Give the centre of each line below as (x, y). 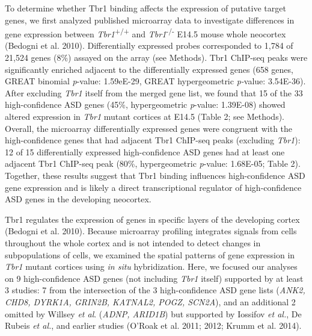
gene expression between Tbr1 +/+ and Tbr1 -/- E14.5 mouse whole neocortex (145, 33)
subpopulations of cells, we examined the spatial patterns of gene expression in (150, 254)
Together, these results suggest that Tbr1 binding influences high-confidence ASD (155, 175)
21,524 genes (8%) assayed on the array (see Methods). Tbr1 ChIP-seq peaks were (156, 58)
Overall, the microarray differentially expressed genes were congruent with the (149, 128)
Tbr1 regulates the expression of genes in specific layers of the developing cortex (152, 219)
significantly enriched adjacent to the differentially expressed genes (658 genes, (149, 69)
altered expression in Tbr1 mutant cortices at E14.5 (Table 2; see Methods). (145, 116)
